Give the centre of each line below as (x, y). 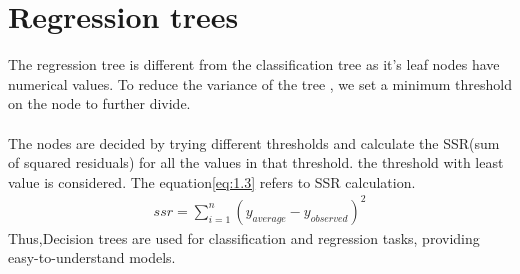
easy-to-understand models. (92, 257)
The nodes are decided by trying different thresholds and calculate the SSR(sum (254, 142)
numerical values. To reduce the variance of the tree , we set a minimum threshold (260, 83)
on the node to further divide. (99, 103)
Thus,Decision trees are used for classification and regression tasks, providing (244, 237)
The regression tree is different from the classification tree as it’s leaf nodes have (254, 64)
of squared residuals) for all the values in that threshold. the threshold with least (256, 162)
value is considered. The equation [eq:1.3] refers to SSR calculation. (212, 181)
